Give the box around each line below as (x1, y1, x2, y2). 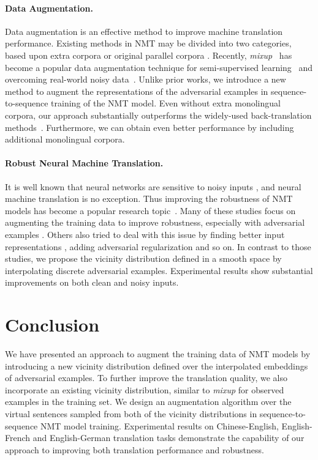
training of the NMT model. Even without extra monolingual (51, 97, 281, 109)
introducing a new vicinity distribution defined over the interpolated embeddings (5, 359, 308, 372)
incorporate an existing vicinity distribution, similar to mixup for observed (5, 383, 284, 396)
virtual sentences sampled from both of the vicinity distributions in (5, 407, 257, 420)
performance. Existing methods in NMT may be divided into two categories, (5, 37, 292, 50)
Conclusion (5, 312, 100, 337)
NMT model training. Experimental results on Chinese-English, (40, 419, 279, 432)
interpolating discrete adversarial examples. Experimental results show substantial (5, 264, 313, 276)
